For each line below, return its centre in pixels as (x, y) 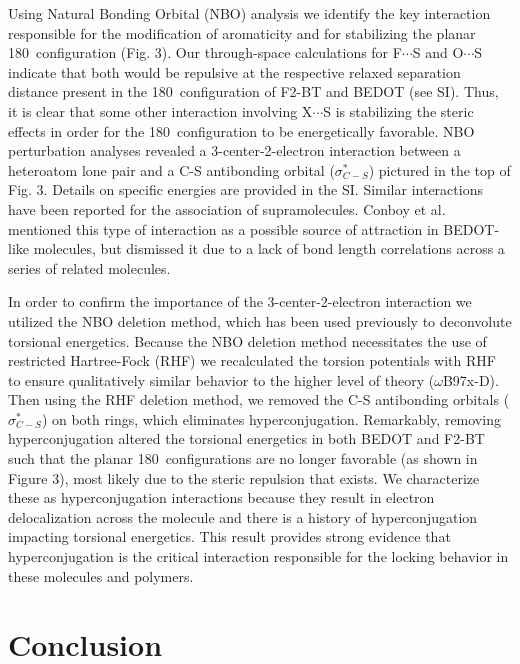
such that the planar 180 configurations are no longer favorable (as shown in (243, 458)
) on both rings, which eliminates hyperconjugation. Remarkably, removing (271, 418)
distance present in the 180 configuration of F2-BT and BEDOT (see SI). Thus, (253, 91)
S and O (438, 52)
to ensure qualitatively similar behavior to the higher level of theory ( (221, 379)
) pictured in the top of (439, 169)
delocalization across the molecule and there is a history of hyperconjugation (243, 516)
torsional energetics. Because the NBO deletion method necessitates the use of (247, 340)
